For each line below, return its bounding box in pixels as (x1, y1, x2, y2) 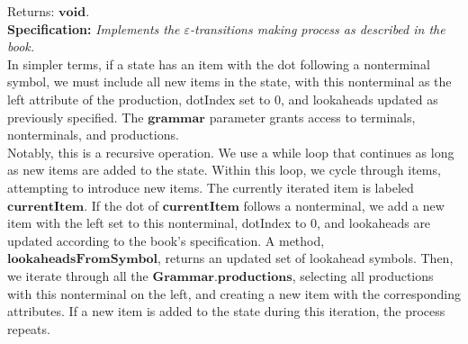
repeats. (7, 319, 50, 338)
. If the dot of (84, 195, 159, 214)
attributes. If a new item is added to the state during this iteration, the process (7, 302, 445, 321)
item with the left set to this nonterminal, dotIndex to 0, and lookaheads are (7, 213, 431, 232)
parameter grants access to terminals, (209, 107, 416, 126)
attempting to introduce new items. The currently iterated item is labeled (7, 177, 414, 196)
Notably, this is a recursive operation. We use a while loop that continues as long (7, 142, 454, 161)
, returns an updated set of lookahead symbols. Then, (157, 249, 454, 267)
